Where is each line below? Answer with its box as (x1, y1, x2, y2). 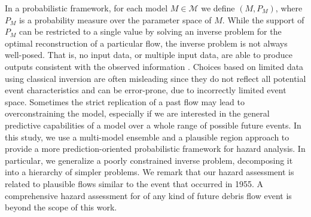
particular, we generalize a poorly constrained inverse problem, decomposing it (5, 154, 293, 166)
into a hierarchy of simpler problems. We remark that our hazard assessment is (5, 166, 294, 178)
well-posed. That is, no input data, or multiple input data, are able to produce (5, 48, 292, 61)
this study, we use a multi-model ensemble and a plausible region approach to (5, 130, 289, 143)
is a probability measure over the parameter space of (19, 13, 212, 26)
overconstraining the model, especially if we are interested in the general (5, 107, 270, 120)
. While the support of (222, 13, 304, 26)
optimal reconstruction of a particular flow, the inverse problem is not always (5, 36, 288, 49)
